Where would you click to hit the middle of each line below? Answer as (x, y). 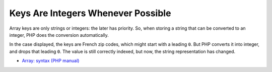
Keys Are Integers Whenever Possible (90, 13)
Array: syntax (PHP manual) (51, 61)
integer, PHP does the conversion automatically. (59, 35)
